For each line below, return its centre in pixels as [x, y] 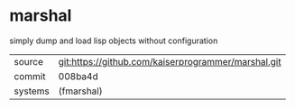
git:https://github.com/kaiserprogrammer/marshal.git [170, 61]
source [28, 61]
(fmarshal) [80, 91]
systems [32, 91]
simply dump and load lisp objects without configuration [114, 41]
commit [30, 76]
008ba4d [78, 76]
